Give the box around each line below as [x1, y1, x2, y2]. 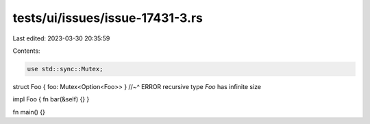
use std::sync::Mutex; [27, 65, 103, 73]
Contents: [12, 47, 40, 55]
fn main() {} [12, 108, 46, 116]
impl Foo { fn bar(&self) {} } [12, 95, 90, 103]
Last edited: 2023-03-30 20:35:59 [12, 34, 110, 42]
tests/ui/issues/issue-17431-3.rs [12, 10, 203, 25]
